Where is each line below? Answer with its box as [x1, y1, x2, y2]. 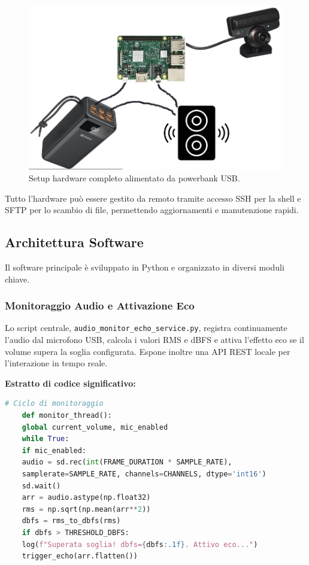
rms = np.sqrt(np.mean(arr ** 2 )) [22, 505, 151, 514]
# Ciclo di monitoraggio [5, 399, 104, 408]
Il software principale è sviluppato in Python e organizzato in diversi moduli [5, 260, 284, 273]
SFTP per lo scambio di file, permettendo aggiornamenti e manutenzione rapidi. [5, 203, 299, 216]
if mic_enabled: [22, 446, 87, 455]
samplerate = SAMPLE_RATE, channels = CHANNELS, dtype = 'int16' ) [22, 469, 266, 478]
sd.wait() [22, 481, 61, 490]
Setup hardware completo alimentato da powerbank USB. [29, 171, 240, 184]
